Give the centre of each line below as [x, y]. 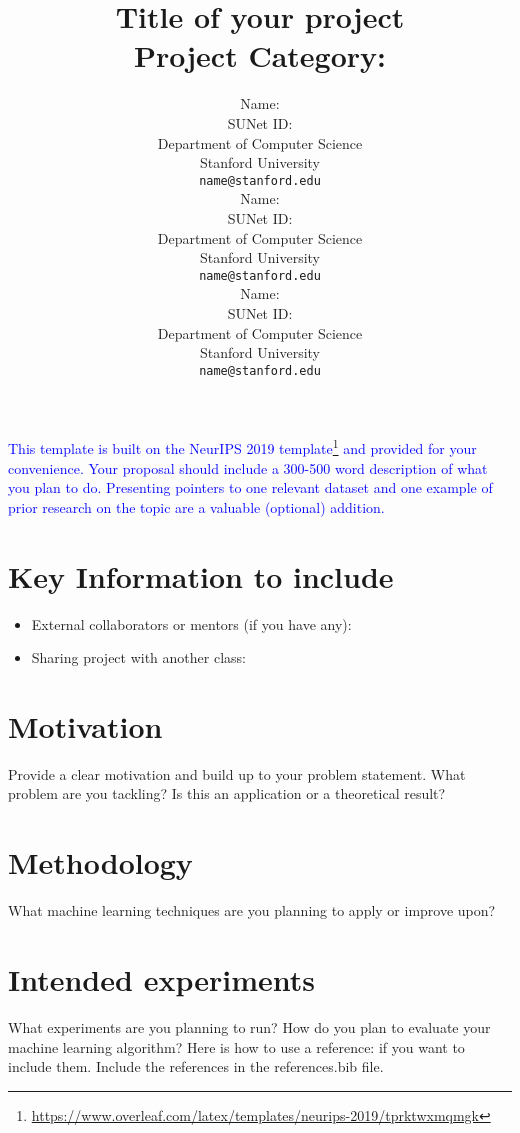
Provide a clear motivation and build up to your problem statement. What [237, 773]
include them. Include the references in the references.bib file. [196, 1066]
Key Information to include [201, 575]
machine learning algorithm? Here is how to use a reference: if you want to [236, 1046]
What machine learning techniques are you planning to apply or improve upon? [252, 910]
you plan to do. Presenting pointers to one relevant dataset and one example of [250, 487]
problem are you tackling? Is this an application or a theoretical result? [227, 793]
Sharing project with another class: [138, 657]
